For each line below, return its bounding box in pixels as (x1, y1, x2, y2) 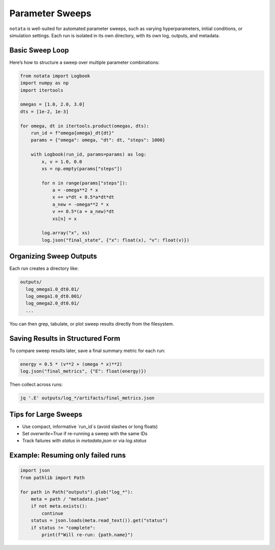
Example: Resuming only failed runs (9, 451, 126, 460)
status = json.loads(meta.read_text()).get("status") (31, 518, 168, 523)
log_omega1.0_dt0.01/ (25, 286, 80, 292)
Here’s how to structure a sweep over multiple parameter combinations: (9, 59, 160, 65)
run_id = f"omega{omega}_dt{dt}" (31, 130, 115, 136)
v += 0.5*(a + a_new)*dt (52, 209, 115, 214)
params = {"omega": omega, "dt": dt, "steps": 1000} (31, 137, 166, 143)
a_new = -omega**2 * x (52, 202, 109, 207)
